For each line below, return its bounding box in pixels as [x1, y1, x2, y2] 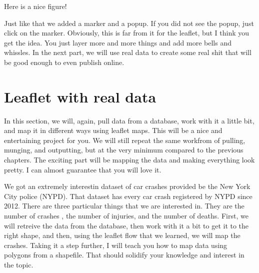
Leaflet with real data [4, 86, 156, 106]
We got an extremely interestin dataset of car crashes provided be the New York [4, 181, 250, 191]
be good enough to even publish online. [4, 56, 124, 67]
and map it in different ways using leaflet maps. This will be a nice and [4, 125, 222, 135]
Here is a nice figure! [4, 1, 67, 11]
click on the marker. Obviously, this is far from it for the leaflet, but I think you [4, 27, 249, 38]
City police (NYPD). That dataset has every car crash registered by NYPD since [4, 190, 252, 201]
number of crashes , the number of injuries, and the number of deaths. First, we [4, 210, 248, 221]
